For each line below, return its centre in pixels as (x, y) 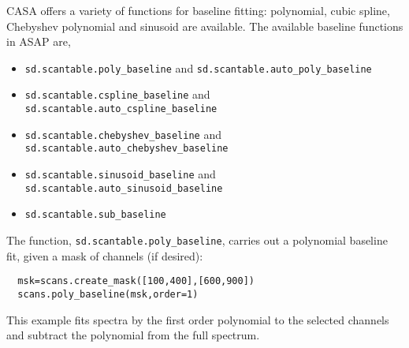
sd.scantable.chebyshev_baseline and (123, 134)
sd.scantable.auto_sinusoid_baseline (124, 188)
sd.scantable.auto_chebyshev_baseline (126, 149)
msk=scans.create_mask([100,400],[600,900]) (136, 281)
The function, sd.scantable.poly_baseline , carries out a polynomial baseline (197, 240)
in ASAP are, (39, 41)
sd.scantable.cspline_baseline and (117, 94)
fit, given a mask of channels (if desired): (105, 255)
